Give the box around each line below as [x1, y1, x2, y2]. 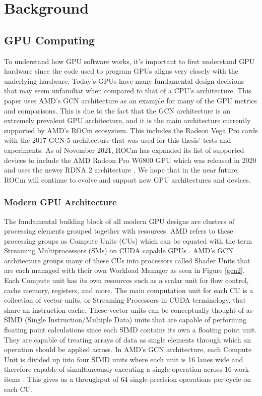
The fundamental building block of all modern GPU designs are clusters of [4, 215, 234, 226]
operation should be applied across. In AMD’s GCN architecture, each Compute [4, 344, 252, 355]
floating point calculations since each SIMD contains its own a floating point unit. [4, 324, 257, 335]
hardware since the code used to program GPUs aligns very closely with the [4, 66, 238, 76]
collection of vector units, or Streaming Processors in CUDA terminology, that [4, 295, 246, 305]
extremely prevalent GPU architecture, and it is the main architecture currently [4, 115, 251, 126]
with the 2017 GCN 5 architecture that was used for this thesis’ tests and [4, 135, 231, 145]
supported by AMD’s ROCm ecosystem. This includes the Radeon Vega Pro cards [4, 125, 258, 135]
